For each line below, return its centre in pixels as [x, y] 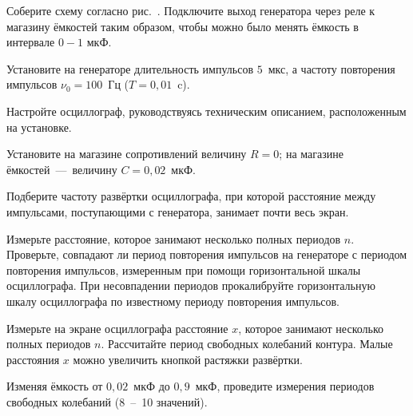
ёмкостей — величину [62, 169]
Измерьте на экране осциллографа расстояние [117, 328]
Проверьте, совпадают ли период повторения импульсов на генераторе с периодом [207, 254]
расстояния [33, 359]
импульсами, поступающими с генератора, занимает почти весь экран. [178, 211]
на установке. [39, 127]
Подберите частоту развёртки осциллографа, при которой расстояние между [191, 196]
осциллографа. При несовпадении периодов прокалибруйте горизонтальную [191, 285]
